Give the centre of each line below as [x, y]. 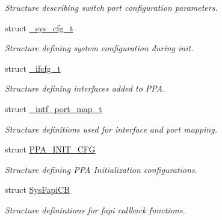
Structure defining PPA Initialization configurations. [101, 169]
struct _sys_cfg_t [39, 27]
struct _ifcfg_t [33, 68]
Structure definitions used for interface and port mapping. [111, 129]
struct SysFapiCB [37, 190]
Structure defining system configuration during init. [99, 48]
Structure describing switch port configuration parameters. [111, 7]
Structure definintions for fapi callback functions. [95, 209]
